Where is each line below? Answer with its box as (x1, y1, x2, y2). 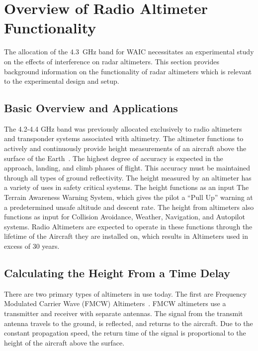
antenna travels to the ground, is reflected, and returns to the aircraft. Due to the (4, 318, 253, 328)
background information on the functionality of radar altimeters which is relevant (4, 66, 252, 76)
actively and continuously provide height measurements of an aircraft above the (4, 143, 247, 154)
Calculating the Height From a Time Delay (4, 265, 230, 280)
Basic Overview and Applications (4, 100, 178, 116)
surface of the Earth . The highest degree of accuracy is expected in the (4, 153, 223, 163)
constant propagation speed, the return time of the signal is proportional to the (4, 328, 246, 338)
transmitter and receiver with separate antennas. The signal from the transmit (4, 308, 243, 318)
